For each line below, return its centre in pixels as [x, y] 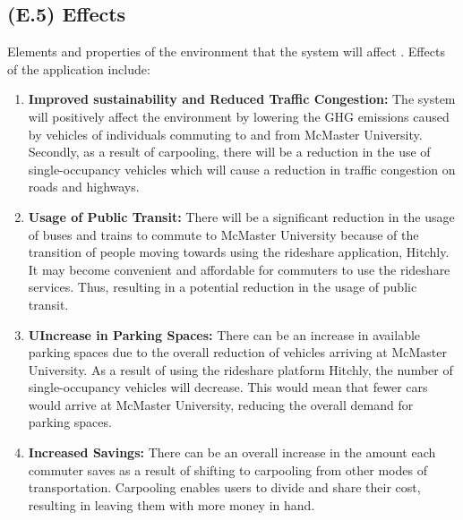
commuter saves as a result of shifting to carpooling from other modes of [227, 469]
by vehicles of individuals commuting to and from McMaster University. [225, 134]
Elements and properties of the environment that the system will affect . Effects [226, 51]
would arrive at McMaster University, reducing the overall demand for [221, 404]
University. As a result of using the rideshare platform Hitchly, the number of [240, 369]
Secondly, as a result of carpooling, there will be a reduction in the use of [229, 152]
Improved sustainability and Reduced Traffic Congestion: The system [242, 99]
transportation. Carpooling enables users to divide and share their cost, [224, 487]
